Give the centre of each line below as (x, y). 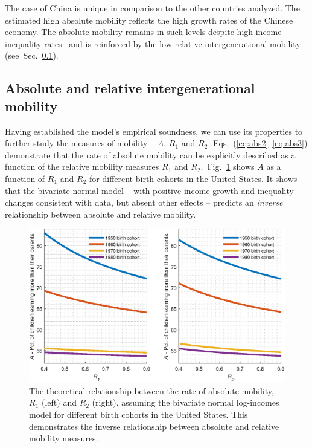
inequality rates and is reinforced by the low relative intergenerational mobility (153, 43)
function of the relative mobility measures (82, 167)
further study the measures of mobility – (80, 143)
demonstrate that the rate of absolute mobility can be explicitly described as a (150, 154)
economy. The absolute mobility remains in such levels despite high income (143, 32)
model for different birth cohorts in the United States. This (138, 414)
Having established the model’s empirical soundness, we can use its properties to (154, 131)
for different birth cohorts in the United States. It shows (193, 178)
